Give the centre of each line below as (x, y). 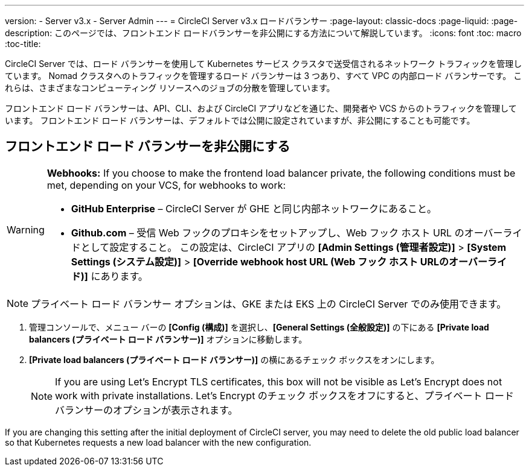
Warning (26, 229)
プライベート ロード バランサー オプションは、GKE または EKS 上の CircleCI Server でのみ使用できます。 (269, 304)
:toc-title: (23, 44)
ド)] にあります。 (109, 276)
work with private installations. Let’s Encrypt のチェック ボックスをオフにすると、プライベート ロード (284, 395)
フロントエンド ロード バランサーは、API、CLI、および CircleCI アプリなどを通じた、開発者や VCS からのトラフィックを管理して (261, 108)
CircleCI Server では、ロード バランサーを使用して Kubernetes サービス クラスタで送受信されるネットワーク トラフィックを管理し (264, 64)
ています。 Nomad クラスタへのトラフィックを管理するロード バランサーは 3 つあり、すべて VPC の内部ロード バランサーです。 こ (264, 76)
